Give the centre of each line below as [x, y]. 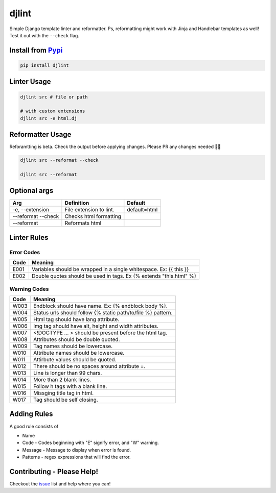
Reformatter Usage [40, 134]
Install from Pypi [36, 50]
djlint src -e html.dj [49, 118]
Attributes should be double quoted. [77, 339]
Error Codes [25, 252]
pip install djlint [44, 65]
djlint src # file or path [54, 97]
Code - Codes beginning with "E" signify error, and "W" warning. [91, 443]
